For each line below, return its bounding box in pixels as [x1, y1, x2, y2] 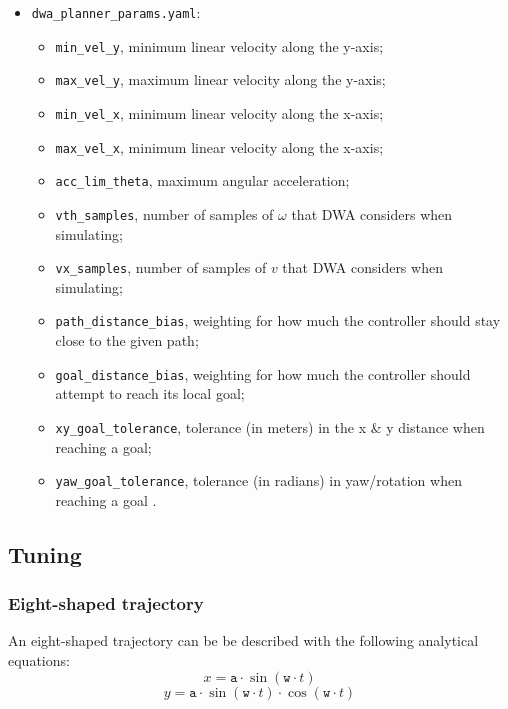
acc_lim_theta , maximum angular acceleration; [55, 170, 350, 191]
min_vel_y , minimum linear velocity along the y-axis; [55, 35, 384, 56]
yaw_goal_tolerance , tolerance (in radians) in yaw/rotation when [55, 470, 462, 491]
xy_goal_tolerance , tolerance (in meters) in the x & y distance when [55, 416, 485, 437]
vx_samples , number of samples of [55, 257, 267, 278]
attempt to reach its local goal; [55, 383, 245, 404]
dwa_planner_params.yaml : [31, 2, 201, 22]
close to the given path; [55, 330, 199, 351]
